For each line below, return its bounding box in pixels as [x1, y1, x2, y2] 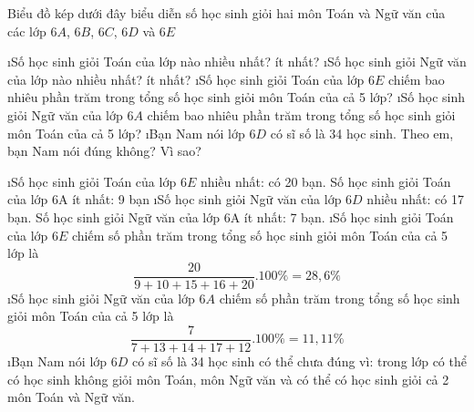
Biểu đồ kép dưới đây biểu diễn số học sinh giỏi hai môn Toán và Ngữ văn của [7, 4, 446, 22]
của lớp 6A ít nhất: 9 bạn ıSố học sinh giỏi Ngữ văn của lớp [7, 190, 342, 209]
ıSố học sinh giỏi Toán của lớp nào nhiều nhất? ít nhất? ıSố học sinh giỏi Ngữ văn [7, 52, 467, 71]
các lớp [7, 21, 46, 40]
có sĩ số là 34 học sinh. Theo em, [270, 123, 454, 142]
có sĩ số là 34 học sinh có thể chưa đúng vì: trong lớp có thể [132, 352, 467, 371]
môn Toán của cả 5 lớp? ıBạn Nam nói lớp [7, 123, 245, 142]
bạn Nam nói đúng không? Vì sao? [7, 141, 201, 160]
